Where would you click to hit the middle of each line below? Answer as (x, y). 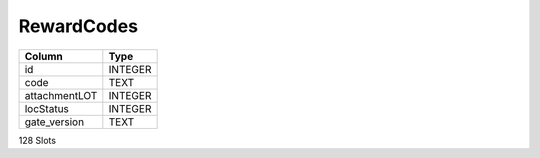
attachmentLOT (61, 95)
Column (44, 56)
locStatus (47, 108)
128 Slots (37, 140)
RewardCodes (78, 26)
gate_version (54, 122)
